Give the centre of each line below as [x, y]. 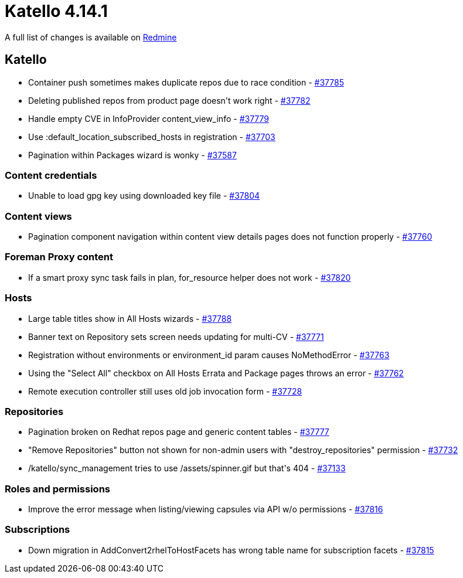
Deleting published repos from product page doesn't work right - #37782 [169, 100]
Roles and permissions [58, 489]
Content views [38, 216]
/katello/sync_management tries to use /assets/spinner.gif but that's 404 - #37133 [187, 468]
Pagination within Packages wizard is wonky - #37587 [132, 155]
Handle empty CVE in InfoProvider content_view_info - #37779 [149, 118]
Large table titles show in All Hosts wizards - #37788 [130, 318]
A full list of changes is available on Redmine [91, 37]
